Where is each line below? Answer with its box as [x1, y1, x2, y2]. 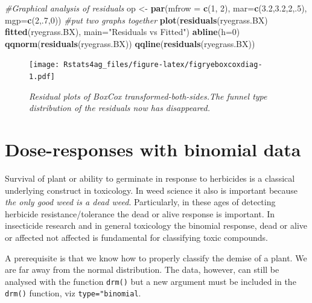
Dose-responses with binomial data [5, 137, 301, 162]
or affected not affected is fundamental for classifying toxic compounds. [5, 231, 268, 243]
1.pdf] [29, 72, 55, 81]
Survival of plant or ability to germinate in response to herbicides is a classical [5, 172, 295, 184]
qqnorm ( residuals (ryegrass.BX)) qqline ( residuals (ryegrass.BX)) [5, 37, 255, 49]
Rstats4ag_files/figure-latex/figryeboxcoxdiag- [63, 60, 263, 69]
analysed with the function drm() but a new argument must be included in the [5, 275, 296, 287]
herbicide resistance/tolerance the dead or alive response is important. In [5, 207, 275, 220]
